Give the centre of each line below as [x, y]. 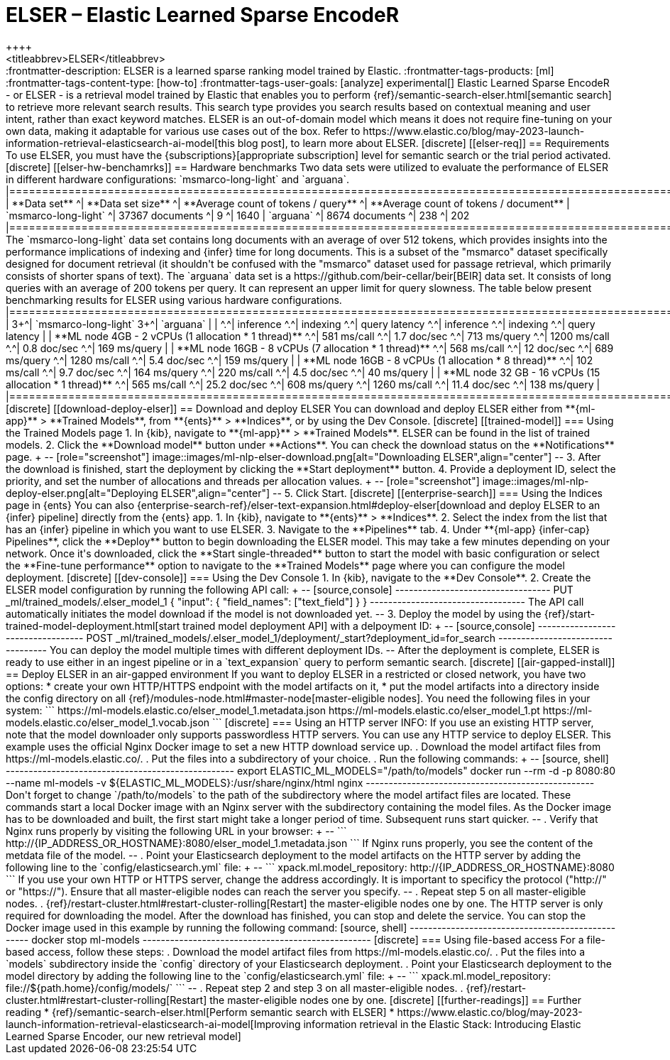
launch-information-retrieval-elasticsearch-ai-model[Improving [153, 1024]
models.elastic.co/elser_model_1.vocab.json [108, 722]
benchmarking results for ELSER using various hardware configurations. [174, 300]
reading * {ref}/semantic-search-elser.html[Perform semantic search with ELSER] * [200, 1012]
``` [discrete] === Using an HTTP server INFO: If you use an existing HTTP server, [403, 722]
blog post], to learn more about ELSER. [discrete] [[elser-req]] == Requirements [423, 143]
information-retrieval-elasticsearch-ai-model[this [120, 143]
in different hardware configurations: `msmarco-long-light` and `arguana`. [177, 179]
